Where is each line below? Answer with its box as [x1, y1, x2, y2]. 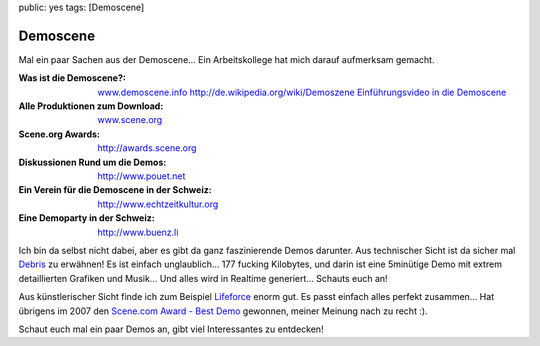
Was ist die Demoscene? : [18, 72, 127, 84]
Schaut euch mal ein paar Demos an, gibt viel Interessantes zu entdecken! [18, 323, 324, 335]
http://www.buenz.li [97, 226, 179, 238]
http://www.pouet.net [97, 170, 186, 182]
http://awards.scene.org [97, 142, 197, 154]
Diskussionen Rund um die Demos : [18, 156, 167, 168]
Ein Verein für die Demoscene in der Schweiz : [18, 184, 212, 196]
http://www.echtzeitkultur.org [97, 198, 219, 210]
